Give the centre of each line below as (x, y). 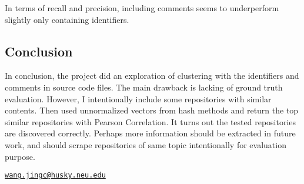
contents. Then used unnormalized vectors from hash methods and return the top (152, 110)
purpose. (20, 156)
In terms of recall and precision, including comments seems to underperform (142, 8)
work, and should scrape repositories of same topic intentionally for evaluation (146, 144)
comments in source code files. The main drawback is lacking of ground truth (144, 87)
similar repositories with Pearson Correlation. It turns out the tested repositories (151, 121)
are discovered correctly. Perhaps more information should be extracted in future (150, 133)
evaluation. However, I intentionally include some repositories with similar (138, 98)
